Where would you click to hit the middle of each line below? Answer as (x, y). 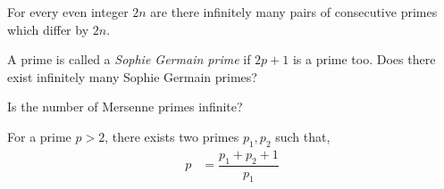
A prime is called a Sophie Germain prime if (129, 59)
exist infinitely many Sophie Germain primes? (132, 76)
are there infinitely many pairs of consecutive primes (294, 12)
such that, (303, 136)
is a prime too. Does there (364, 59)
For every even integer (68, 12)
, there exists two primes (172, 136)
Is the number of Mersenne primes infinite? (125, 107)
